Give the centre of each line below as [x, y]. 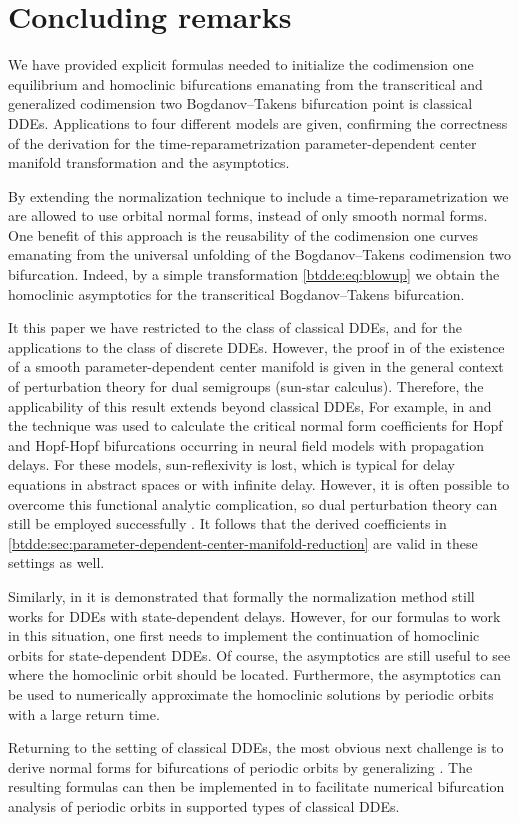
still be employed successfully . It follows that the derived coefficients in [227, 523]
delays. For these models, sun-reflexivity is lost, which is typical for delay [231, 464]
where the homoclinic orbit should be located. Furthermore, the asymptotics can [254, 674]
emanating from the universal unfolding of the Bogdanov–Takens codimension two [259, 254]
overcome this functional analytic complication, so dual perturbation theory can [253, 503]
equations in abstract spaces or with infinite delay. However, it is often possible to [259, 484]
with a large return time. [84, 713]
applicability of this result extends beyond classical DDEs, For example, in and [250, 405]
